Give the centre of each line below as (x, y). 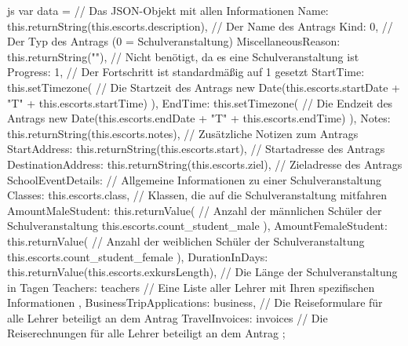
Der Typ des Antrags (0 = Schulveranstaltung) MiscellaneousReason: (174, 41)
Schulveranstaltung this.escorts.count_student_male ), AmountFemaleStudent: (197, 226)
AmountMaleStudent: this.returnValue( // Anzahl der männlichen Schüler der (195, 210)
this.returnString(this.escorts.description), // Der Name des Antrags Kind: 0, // (200, 25)
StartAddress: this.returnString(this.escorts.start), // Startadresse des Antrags (196, 149)
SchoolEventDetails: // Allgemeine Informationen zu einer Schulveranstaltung (195, 179)
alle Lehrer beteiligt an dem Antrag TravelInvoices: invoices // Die (168, 317)
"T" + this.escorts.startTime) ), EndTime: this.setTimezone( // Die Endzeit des (200, 102)
